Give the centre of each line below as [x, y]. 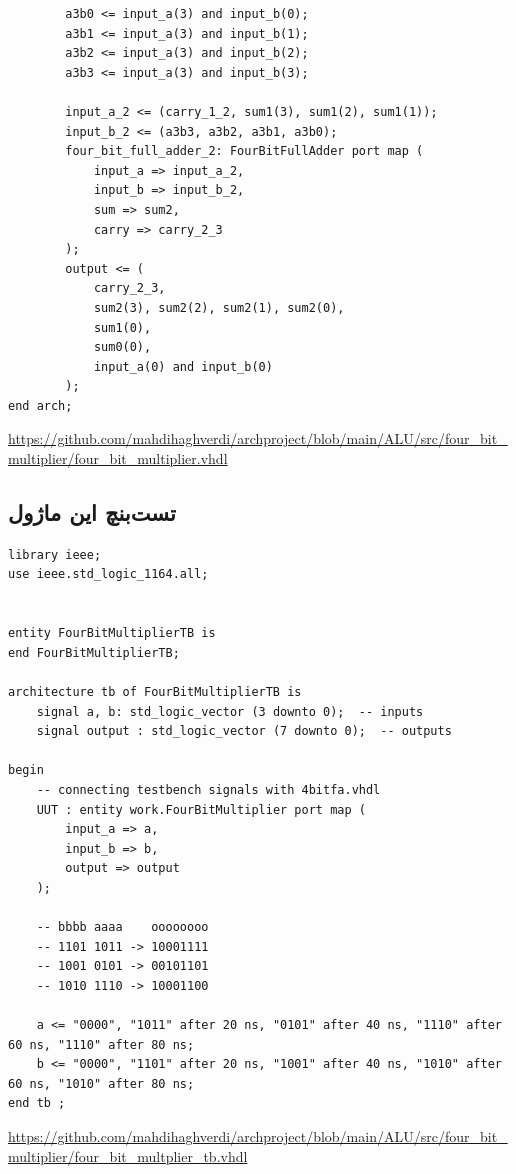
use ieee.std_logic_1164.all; [108, 574]
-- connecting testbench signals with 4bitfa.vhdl [208, 789]
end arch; [40, 405]
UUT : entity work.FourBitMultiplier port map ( [201, 809]
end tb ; [37, 1103]
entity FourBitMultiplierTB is [112, 633]
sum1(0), [122, 327]
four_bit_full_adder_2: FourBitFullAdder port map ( [244, 151]
